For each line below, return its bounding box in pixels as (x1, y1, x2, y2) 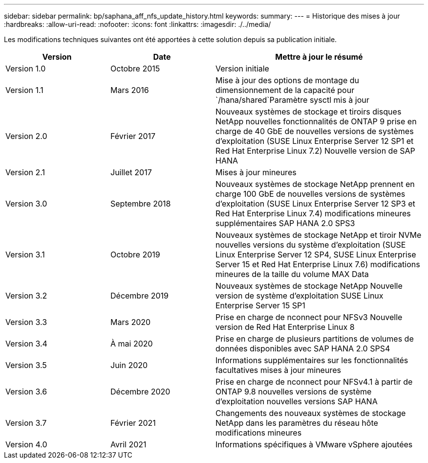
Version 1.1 (5, 85, 43, 95)
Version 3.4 (5, 339, 47, 348)
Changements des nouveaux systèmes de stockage (215, 408, 406, 418)
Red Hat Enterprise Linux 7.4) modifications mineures (215, 208, 411, 218)
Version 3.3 (5, 317, 47, 327)
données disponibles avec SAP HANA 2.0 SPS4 (215, 344, 390, 353)
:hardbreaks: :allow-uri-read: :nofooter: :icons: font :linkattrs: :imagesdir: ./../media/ (4, 20, 271, 28)
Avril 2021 (110, 440, 147, 449)
